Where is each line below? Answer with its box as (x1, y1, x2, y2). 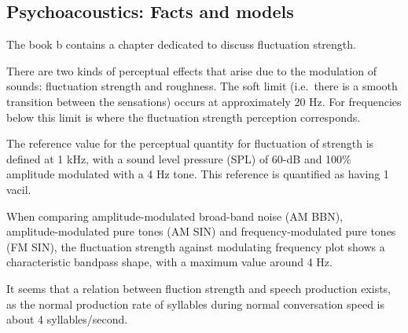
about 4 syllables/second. (6, 311, 128, 328)
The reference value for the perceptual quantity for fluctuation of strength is (6, 135, 374, 152)
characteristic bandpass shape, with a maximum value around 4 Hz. (6, 254, 333, 270)
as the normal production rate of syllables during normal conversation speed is (6, 295, 384, 312)
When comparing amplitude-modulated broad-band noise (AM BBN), (6, 207, 343, 224)
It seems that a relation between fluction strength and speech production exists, (6, 280, 391, 296)
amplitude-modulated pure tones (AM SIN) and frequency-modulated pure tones (6, 223, 396, 240)
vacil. (6, 181, 31, 197)
